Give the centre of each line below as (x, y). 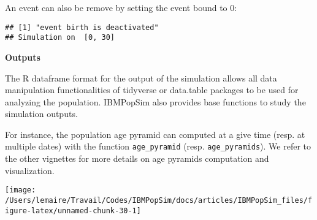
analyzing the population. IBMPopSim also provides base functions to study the (155, 101)
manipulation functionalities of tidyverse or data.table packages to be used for (152, 90)
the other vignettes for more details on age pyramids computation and (137, 158)
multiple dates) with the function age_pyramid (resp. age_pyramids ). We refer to (158, 146)
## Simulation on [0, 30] (60, 38)
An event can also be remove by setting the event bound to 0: (121, 7)
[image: (21, 190)
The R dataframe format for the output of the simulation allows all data (141, 78)
